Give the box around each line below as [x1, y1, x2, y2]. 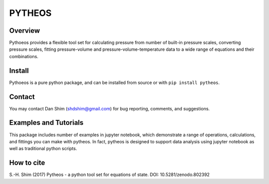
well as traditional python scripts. [9, 146, 77, 152]
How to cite [9, 159, 45, 167]
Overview [9, 26, 40, 35]
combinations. [9, 53, 38, 59]
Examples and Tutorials [9, 118, 84, 127]
